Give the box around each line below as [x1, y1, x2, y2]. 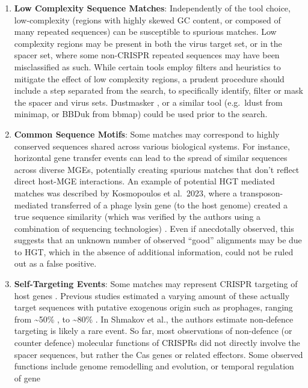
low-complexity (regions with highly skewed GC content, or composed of [14, 13, 281, 26]
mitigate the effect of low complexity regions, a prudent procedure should [14, 72, 285, 85]
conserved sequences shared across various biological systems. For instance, [14, 139, 290, 152]
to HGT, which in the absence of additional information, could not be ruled [14, 245, 294, 258]
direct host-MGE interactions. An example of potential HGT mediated [14, 175, 275, 187]
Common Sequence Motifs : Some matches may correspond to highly [14, 127, 280, 140]
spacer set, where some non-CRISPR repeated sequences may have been [14, 49, 280, 61]
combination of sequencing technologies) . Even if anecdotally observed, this [14, 222, 294, 234]
